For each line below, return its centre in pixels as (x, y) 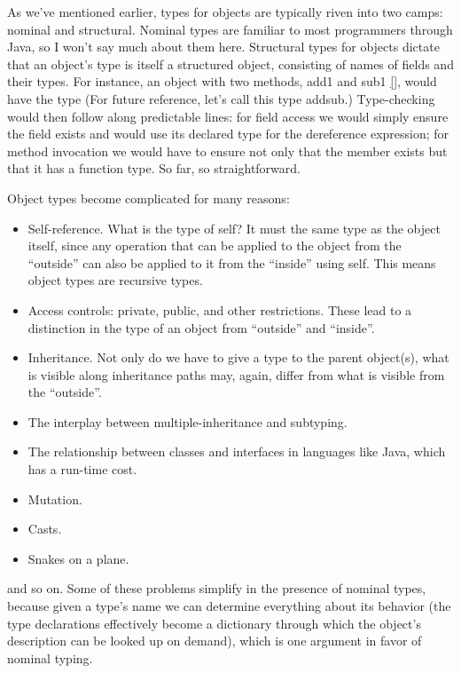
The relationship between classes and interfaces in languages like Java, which (237, 451)
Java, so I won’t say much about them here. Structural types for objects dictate (223, 47)
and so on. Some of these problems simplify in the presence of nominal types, (217, 588)
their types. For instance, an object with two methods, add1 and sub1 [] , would (222, 81)
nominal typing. (50, 657)
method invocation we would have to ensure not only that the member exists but (227, 150)
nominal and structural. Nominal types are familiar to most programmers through (230, 29)
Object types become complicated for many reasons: (148, 198)
